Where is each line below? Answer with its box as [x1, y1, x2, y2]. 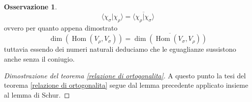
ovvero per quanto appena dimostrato [4, 22, 118, 33]
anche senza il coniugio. [4, 54, 75, 64]
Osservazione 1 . [4, 1, 57, 11]
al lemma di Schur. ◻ [4, 89, 70, 100]
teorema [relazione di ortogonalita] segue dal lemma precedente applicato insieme [4, 80, 249, 90]
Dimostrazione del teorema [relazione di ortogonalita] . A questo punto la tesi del [4, 70, 246, 80]
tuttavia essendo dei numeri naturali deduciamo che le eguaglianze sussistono [4, 44, 236, 54]
